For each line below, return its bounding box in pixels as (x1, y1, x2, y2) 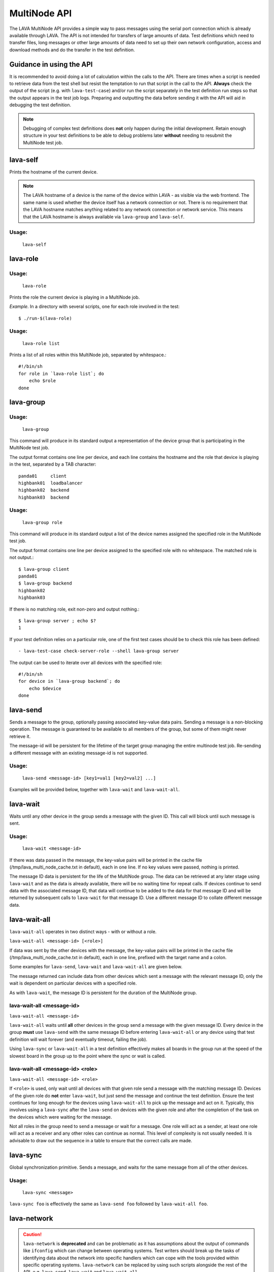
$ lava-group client (18, 566, 70, 572)
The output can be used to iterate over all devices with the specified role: (9, 659, 162, 666)
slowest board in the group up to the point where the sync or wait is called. (9, 1053, 166, 1059)
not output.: (9, 555, 34, 561)
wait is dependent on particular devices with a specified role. (9, 980, 137, 987)
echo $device (28, 685, 61, 691)
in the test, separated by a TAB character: (9, 461, 96, 468)
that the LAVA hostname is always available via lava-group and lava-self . (23, 214, 185, 220)
